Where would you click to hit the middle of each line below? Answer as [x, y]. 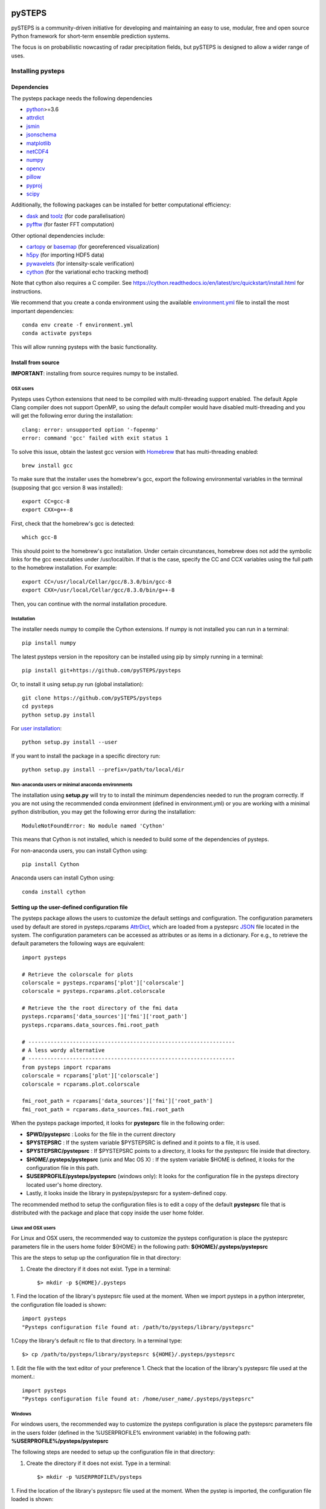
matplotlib [39, 143]
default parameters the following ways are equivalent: [78, 943]
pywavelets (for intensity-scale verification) [80, 263]
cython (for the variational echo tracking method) [88, 272]
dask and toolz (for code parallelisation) [76, 216]
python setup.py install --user [70, 742]
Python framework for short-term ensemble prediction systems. [91, 36]
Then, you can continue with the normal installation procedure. [89, 604]
